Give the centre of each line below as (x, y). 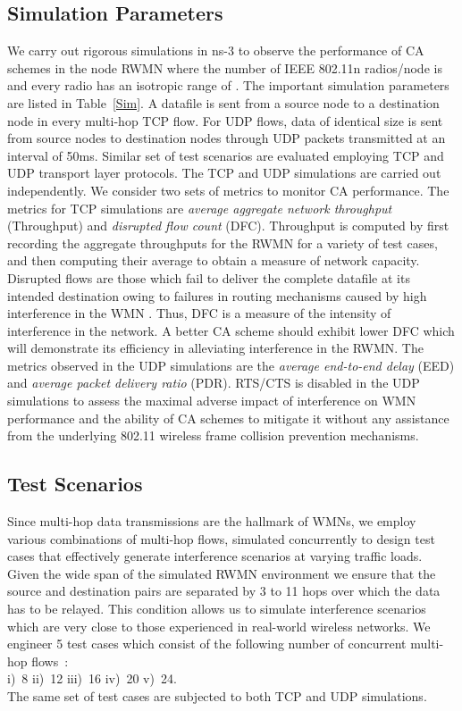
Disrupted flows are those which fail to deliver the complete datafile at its (209, 277)
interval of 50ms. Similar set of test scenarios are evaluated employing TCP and (226, 155)
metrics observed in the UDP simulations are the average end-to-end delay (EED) (231, 365)
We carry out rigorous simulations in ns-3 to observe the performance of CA (216, 50)
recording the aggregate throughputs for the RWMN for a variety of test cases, (223, 243)
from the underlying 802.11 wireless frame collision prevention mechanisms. (213, 435)
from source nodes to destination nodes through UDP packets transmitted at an (227, 138)
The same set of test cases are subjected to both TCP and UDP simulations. (217, 696)
